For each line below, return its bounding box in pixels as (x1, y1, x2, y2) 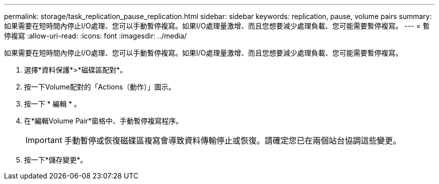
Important (26, 135, 62, 145)
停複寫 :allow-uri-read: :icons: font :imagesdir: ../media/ (4, 31, 187, 40)
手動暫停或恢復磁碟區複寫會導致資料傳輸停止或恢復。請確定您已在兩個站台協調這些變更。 (64, 135, 401, 145)
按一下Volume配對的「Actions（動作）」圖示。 (24, 82, 176, 91)
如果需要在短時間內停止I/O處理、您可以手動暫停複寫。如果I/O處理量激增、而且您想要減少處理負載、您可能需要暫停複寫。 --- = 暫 (4, 21, 430, 30)
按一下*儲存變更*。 (24, 155, 88, 164)
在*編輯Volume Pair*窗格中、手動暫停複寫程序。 (24, 116, 183, 125)
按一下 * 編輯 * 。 (24, 99, 81, 108)
